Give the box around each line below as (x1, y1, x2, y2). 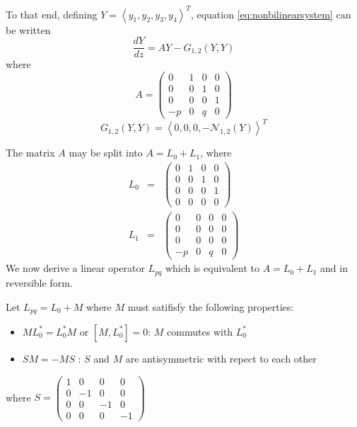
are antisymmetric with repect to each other (125, 351, 317, 365)
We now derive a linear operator (6, 261, 145, 275)
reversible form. (6, 275, 73, 290)
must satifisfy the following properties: (127, 299, 294, 314)
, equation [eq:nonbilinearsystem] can (190, 6, 351, 21)
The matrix (6, 145, 55, 160)
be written (6, 22, 51, 37)
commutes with (167, 324, 233, 338)
